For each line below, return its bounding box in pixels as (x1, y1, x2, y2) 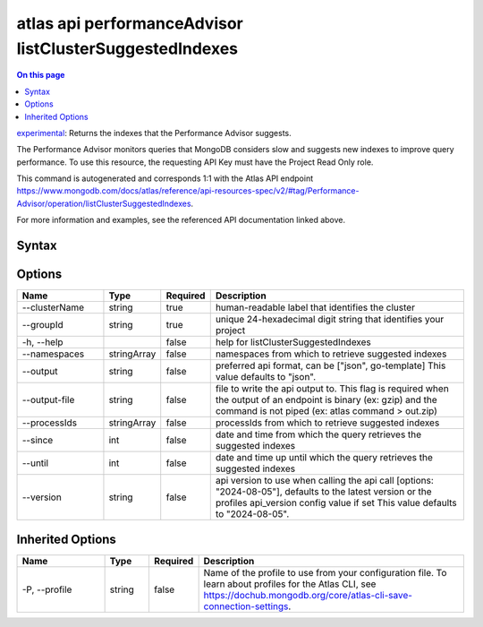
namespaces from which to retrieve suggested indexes (215, 348, 447, 360)
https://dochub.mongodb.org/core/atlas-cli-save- (203, 588, 413, 601)
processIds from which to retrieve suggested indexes (215, 417, 440, 429)
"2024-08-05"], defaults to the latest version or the (215, 485, 433, 498)
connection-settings (203, 600, 289, 613)
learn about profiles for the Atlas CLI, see (203, 578, 377, 590)
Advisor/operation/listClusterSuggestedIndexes (16, 198, 191, 209)
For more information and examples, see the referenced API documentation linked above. (16, 215, 346, 226)
